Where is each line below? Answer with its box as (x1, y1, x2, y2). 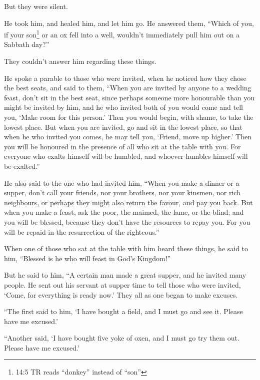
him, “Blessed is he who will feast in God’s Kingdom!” (4, 253, 171, 263)
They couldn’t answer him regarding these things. (4, 56, 156, 66)
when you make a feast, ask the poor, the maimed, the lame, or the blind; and (4, 207, 244, 217)
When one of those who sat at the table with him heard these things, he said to (4, 243, 248, 254)
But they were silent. (4, 1, 68, 11)
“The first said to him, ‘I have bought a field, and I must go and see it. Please (4, 306, 243, 317)
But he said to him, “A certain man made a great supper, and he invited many (4, 270, 246, 280)
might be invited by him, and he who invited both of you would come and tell (4, 102, 243, 112)
